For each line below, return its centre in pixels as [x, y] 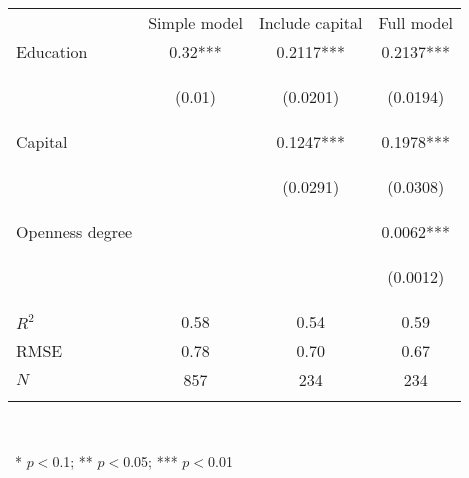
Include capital [310, 22]
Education [52, 51]
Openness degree [74, 231]
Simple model [195, 22]
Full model [415, 22]
